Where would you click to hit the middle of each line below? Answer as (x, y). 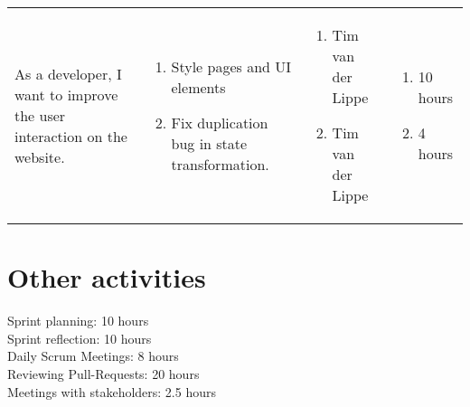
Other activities (107, 277)
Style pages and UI (231, 66)
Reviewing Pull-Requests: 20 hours (103, 373)
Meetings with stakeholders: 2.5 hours (112, 391)
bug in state (209, 143)
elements (198, 87)
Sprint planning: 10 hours (78, 321)
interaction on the (71, 136)
